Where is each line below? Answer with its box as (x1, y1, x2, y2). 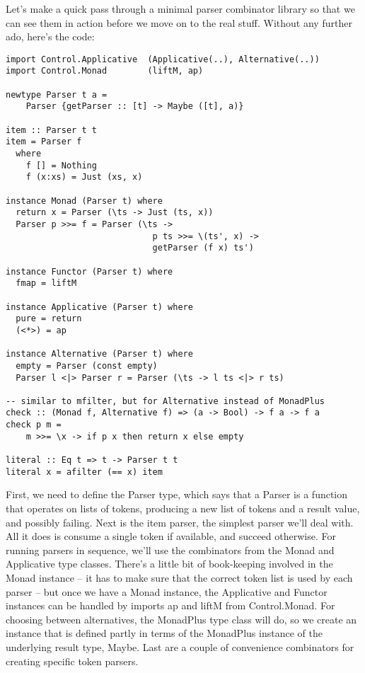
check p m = (6, 420, 62, 430)
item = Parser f (6, 137, 82, 147)
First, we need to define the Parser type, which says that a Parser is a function (6, 487, 348, 502)
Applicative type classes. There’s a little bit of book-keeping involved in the (6, 556, 333, 571)
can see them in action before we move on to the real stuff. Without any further (6, 15, 352, 30)
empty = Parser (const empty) (16, 360, 158, 371)
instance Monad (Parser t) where (6, 195, 163, 206)
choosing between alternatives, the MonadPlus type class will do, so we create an (6, 611, 357, 626)
